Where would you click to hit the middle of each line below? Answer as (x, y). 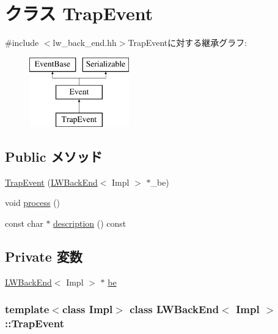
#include (22, 43)
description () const (90, 223)
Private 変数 (44, 256)
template (27, 309)
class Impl (87, 309)
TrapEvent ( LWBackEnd (51, 182)
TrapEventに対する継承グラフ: (188, 43)
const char (24, 223)
